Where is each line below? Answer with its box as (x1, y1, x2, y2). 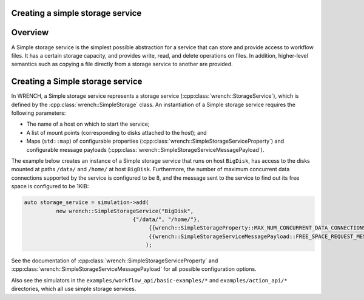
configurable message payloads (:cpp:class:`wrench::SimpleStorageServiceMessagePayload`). (26, 146, 265, 153)
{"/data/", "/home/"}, (132, 216, 200, 223)
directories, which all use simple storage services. (11, 285, 136, 293)
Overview (11, 27, 49, 38)
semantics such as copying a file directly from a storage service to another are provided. (11, 61, 233, 68)
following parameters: (11, 109, 66, 117)
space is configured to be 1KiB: (11, 183, 89, 190)
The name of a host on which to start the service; (26, 120, 150, 128)
